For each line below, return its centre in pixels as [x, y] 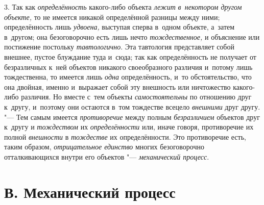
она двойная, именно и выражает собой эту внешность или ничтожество [117, 86]
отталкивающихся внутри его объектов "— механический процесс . [107, 156]
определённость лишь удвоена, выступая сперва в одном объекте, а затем [119, 27]
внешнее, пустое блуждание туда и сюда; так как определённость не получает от [130, 56]
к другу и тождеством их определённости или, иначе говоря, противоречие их [129, 127]
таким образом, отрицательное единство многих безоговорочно [104, 147]
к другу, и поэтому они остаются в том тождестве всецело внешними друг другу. [132, 106]
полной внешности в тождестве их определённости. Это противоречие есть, [125, 136]
